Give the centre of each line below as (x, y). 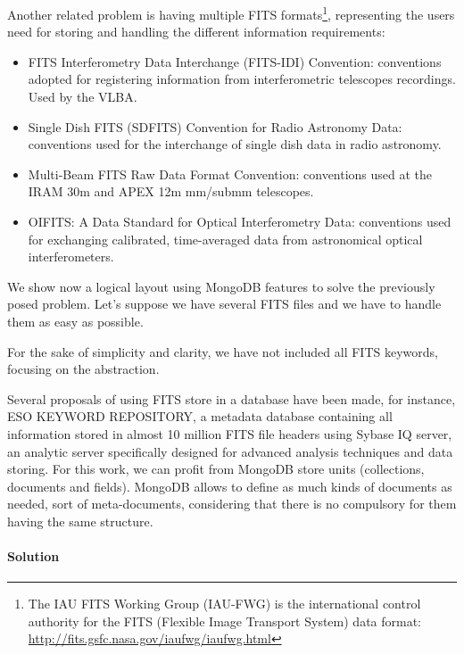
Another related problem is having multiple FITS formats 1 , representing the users (231, 13)
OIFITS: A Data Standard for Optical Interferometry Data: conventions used (240, 221)
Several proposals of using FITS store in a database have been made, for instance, (232, 398)
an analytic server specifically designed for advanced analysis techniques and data (230, 451)
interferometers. (71, 257)
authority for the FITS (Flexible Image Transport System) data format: (225, 621)
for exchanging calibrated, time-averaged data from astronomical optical (225, 239)
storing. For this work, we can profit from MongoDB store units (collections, (216, 469)
